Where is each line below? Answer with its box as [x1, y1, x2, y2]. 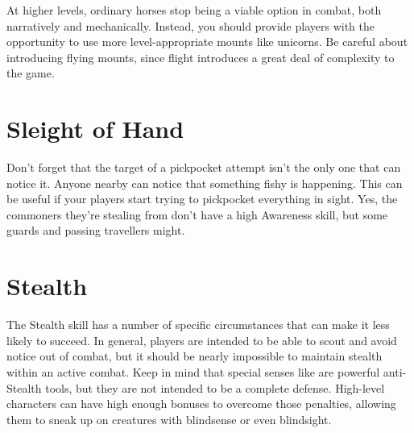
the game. [6, 65, 55, 81]
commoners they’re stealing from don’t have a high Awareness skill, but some [6, 206, 388, 223]
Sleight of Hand [6, 112, 184, 145]
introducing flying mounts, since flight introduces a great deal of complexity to [6, 48, 395, 65]
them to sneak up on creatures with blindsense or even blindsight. [6, 410, 332, 427]
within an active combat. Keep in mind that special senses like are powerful [6, 363, 380, 380]
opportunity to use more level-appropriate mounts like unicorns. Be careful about [6, 33, 408, 50]
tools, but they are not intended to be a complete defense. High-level [45, 379, 385, 396]
